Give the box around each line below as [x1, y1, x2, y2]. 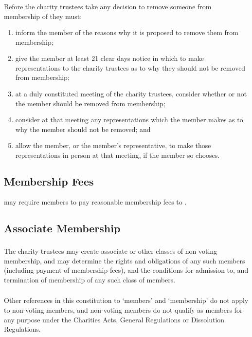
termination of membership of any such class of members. [4, 274, 176, 284]
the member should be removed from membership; [15, 98, 165, 108]
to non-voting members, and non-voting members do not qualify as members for [4, 305, 243, 315]
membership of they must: [4, 11, 82, 21]
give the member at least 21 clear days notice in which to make [15, 53, 204, 63]
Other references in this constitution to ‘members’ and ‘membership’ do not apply [4, 295, 249, 305]
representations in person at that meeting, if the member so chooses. [15, 150, 220, 160]
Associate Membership [4, 220, 121, 235]
